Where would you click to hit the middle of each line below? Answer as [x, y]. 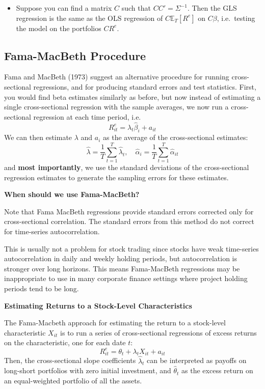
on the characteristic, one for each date [65, 342]
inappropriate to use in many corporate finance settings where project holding [126, 278]
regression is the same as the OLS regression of [89, 18]
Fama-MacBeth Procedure [75, 55]
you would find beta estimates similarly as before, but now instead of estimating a [132, 96]
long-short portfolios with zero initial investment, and [88, 370]
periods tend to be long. [42, 288]
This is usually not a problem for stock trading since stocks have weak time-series [131, 248]
